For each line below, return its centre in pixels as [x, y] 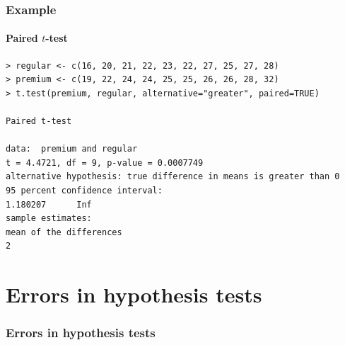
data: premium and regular [72, 149]
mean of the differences [64, 232]
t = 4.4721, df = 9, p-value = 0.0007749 [105, 163]
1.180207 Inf [49, 204]
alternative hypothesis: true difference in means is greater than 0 [173, 177]
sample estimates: [49, 219]
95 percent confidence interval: [84, 190]
